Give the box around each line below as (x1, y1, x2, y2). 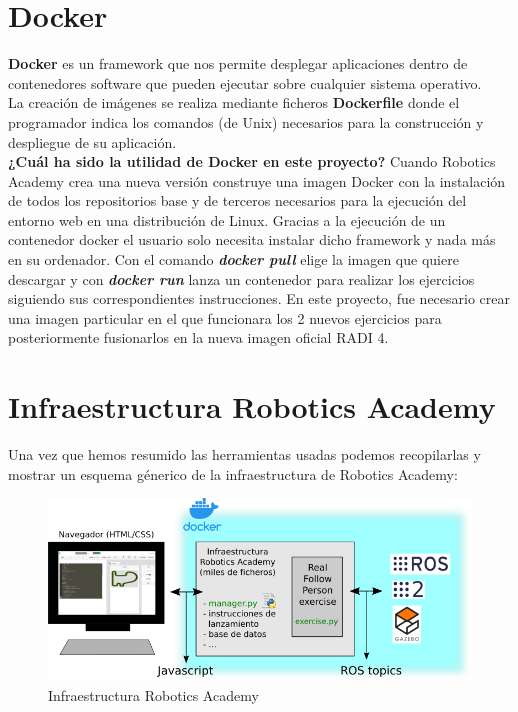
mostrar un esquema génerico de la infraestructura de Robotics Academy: (8, 463, 458, 484)
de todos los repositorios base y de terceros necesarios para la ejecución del (8, 190, 467, 211)
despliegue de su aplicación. (8, 131, 177, 152)
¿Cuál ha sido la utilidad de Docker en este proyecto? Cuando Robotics (8, 151, 496, 172)
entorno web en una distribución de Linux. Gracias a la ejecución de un (8, 209, 446, 230)
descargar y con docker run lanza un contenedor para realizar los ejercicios (8, 268, 475, 289)
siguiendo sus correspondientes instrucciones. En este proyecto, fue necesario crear (8, 288, 511, 309)
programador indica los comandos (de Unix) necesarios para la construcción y (8, 111, 484, 132)
